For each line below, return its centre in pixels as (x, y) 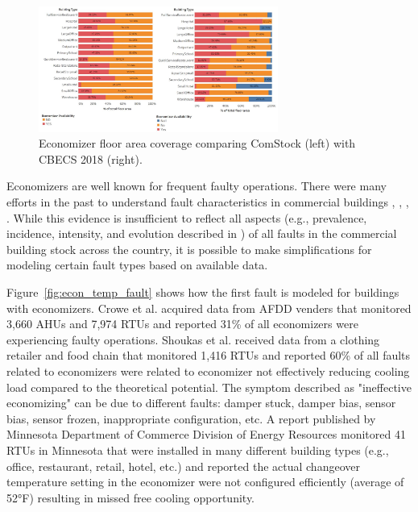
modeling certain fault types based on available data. (137, 265)
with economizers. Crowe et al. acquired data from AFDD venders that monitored (209, 308)
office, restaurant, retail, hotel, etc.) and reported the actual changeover (183, 466)
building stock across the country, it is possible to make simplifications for (189, 249)
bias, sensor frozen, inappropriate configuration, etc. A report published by (191, 418)
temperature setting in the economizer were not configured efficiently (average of (205, 482)
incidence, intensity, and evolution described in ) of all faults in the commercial (202, 233)
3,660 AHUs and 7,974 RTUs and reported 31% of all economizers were (182, 324)
